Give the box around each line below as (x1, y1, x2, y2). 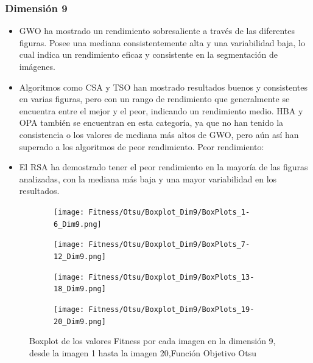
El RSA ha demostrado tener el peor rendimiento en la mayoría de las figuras (19, 161, 308, 173)
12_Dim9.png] (54, 252, 106, 261)
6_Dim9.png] (54, 220, 102, 229)
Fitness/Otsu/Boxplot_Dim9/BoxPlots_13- (88, 272, 255, 282)
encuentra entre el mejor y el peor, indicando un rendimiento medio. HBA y (19, 104, 303, 117)
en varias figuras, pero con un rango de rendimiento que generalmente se (19, 92, 290, 105)
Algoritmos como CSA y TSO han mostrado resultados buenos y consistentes (19, 80, 308, 93)
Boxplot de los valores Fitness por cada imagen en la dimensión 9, (29, 334, 276, 347)
